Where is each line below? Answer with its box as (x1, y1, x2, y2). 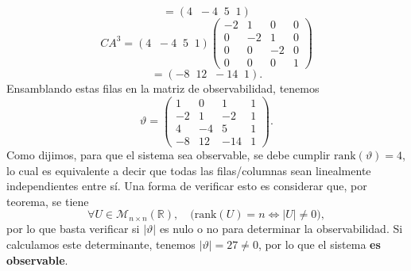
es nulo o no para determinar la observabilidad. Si (159, 220, 403, 237)
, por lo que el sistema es (258, 235, 381, 252)
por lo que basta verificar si (6, 220, 140, 237)
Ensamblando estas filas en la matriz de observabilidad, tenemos (6, 80, 320, 97)
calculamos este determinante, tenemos (6, 235, 196, 252)
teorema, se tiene (6, 193, 89, 209)
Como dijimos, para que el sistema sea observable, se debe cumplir (6, 146, 331, 162)
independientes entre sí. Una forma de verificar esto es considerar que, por (6, 177, 367, 194)
